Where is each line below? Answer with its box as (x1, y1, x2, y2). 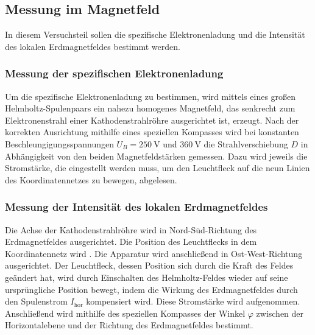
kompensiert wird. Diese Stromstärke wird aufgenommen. (86, 295, 300, 308)
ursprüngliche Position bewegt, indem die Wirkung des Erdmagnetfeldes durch (5, 283, 298, 295)
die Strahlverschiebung (204, 137, 288, 150)
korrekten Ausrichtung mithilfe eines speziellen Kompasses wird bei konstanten (5, 125, 299, 138)
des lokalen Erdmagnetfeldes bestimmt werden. (5, 40, 180, 52)
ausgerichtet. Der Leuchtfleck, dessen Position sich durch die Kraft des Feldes (5, 259, 294, 272)
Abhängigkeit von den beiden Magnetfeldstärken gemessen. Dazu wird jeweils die (5, 149, 308, 162)
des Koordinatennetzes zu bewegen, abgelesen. (5, 173, 177, 186)
